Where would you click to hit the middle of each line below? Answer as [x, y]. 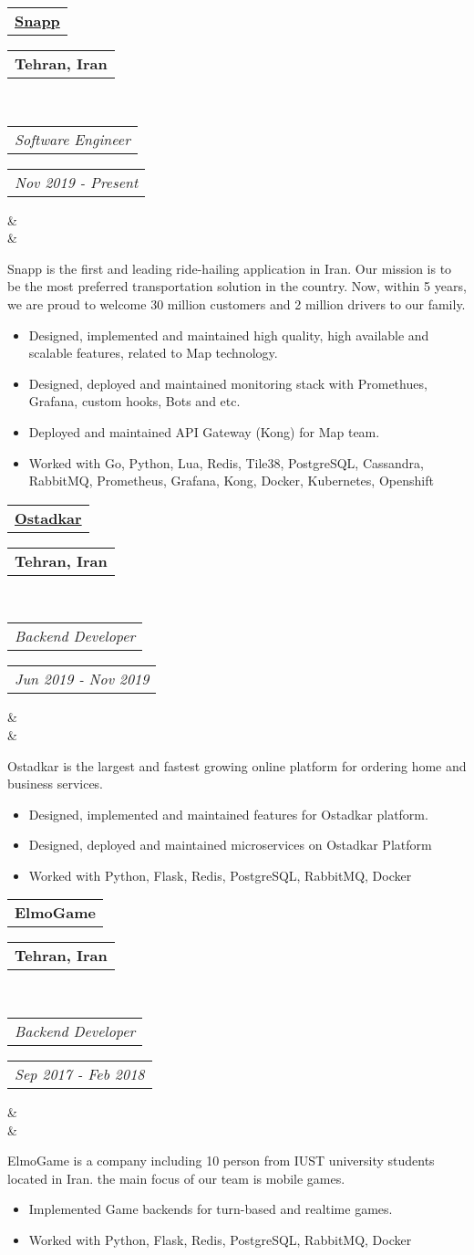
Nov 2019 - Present [77, 182]
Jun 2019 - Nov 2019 [82, 679]
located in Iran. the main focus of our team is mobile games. [176, 1178]
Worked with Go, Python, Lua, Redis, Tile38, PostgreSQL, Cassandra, [226, 462]
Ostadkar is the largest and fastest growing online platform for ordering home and [237, 765]
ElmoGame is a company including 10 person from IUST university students [221, 1161]
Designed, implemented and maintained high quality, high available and [229, 335]
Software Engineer [72, 139]
